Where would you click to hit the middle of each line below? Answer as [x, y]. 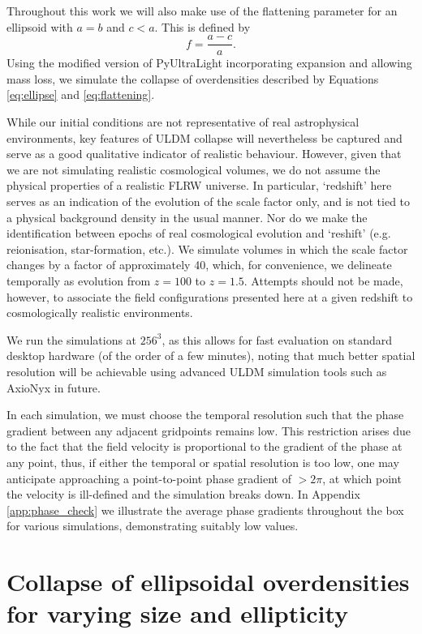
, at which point [362, 478]
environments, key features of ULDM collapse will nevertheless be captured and [205, 137]
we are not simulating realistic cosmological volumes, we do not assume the [194, 169]
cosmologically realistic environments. [100, 313]
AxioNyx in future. [54, 387]
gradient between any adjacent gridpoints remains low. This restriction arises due [209, 430]
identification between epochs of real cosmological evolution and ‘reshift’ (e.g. [199, 233]
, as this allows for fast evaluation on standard [277, 339]
